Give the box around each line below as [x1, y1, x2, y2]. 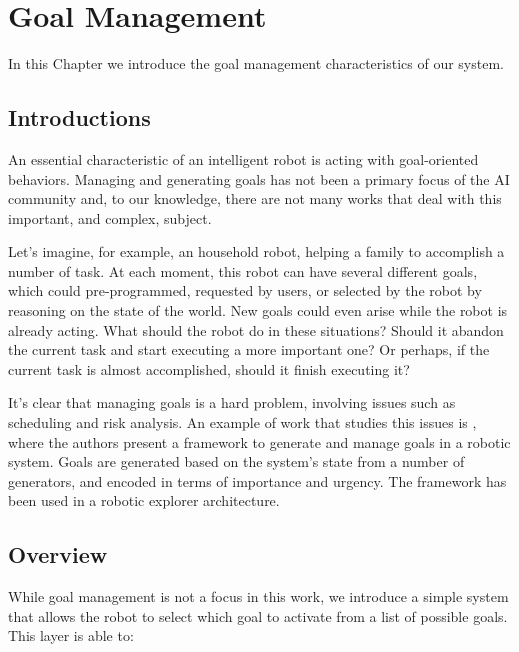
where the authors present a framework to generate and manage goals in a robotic [8, 431, 511, 452]
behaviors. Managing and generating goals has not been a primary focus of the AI [8, 168, 510, 189]
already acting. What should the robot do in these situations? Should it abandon [8, 319, 504, 340]
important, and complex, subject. [8, 207, 212, 228]
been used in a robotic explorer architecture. [8, 490, 280, 511]
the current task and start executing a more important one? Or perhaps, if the [8, 339, 490, 360]
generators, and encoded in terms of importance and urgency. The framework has [8, 470, 507, 491]
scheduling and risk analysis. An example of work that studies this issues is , [8, 412, 477, 433]
